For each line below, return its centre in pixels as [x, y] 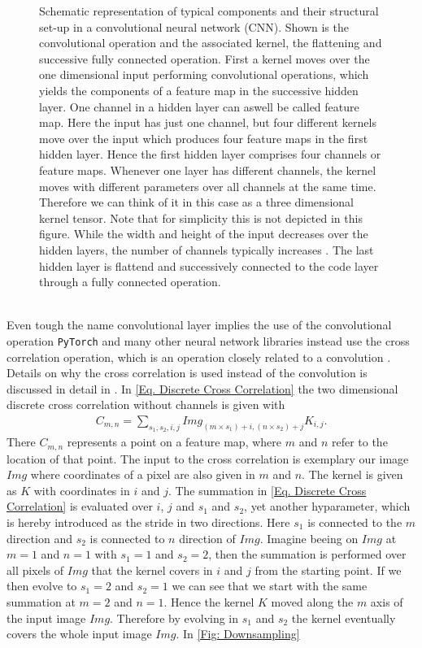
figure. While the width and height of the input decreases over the [204, 234]
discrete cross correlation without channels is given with [146, 404]
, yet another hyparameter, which [327, 506]
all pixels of [35, 570]
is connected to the [355, 522]
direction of [207, 538]
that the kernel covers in [152, 570]
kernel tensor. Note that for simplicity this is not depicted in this [201, 217]
